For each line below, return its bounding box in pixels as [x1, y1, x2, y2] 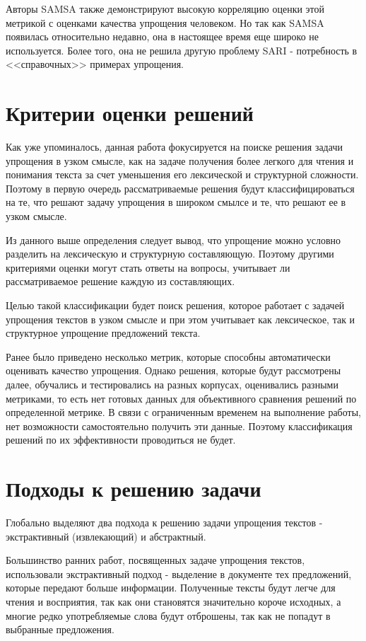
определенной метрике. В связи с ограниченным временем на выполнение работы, [6, 405, 361, 420]
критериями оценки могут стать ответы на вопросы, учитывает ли [6, 260, 290, 275]
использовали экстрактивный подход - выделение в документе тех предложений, [6, 566, 352, 581]
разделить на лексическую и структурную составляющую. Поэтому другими [6, 246, 334, 261]
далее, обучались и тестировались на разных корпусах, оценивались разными [6, 377, 338, 391]
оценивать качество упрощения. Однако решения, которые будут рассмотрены [6, 363, 341, 378]
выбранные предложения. [6, 622, 114, 637]
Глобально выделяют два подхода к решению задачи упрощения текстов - [6, 515, 323, 530]
